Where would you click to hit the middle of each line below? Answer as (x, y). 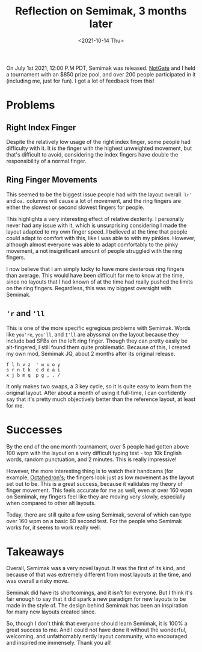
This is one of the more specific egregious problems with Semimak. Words (99, 328)
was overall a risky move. (38, 581)
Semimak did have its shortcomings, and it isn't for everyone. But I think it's (99, 593)
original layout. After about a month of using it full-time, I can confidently (96, 393)
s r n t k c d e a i (33, 370)
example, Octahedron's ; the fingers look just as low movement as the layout (100, 477)
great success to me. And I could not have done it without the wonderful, (96, 630)
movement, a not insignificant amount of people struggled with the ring (94, 250)
